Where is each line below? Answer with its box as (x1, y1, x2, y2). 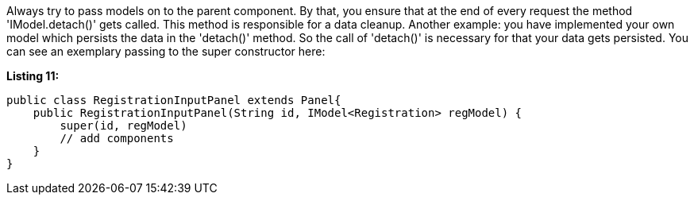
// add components (60, 132, 174, 145)
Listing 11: (6, 69, 60, 83)
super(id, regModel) (60, 119, 187, 132)
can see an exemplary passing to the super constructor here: (6, 44, 326, 58)
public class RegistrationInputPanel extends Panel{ (6, 94, 341, 106)
